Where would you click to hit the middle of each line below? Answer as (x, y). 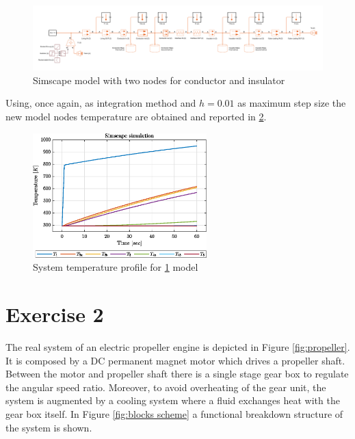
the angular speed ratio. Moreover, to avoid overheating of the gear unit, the (166, 387)
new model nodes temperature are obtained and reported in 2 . (136, 117)
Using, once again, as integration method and (101, 103)
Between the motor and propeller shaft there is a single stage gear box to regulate (177, 374)
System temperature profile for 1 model (116, 267)
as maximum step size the (292, 103)
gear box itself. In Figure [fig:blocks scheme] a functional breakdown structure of (174, 413)
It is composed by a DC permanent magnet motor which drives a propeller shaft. (175, 360)
